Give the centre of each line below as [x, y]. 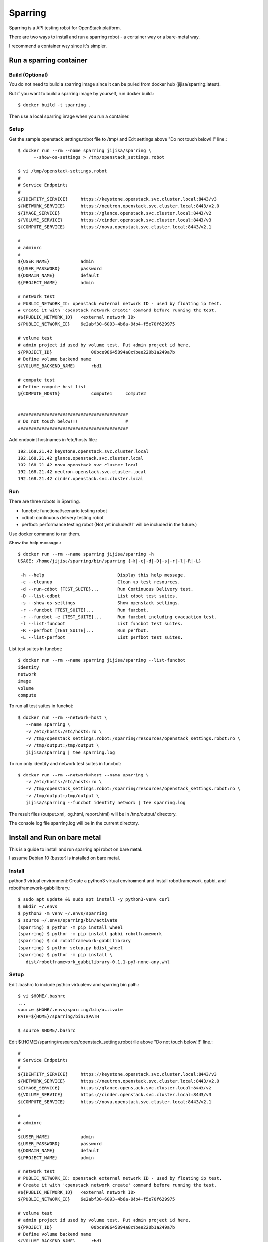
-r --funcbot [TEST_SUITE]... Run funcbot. [85, 610]
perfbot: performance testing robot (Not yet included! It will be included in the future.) [109, 525]
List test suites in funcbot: [35, 649]
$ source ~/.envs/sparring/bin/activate [68, 920]
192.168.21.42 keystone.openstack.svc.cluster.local [83, 451]
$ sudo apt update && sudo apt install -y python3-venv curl [94, 899]
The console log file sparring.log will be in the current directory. [74, 823]
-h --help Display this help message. [103, 575]
